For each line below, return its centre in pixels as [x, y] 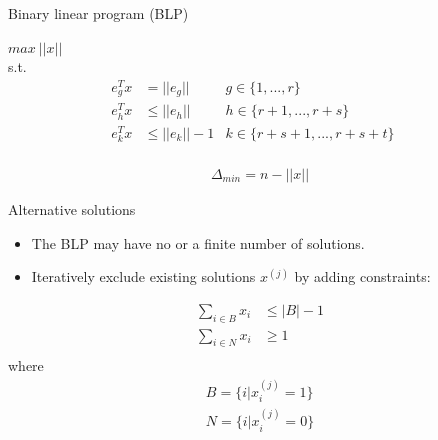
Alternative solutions [72, 208]
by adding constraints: [362, 276]
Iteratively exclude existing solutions [143, 276]
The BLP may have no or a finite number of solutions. [198, 242]
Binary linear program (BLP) [98, 13]
